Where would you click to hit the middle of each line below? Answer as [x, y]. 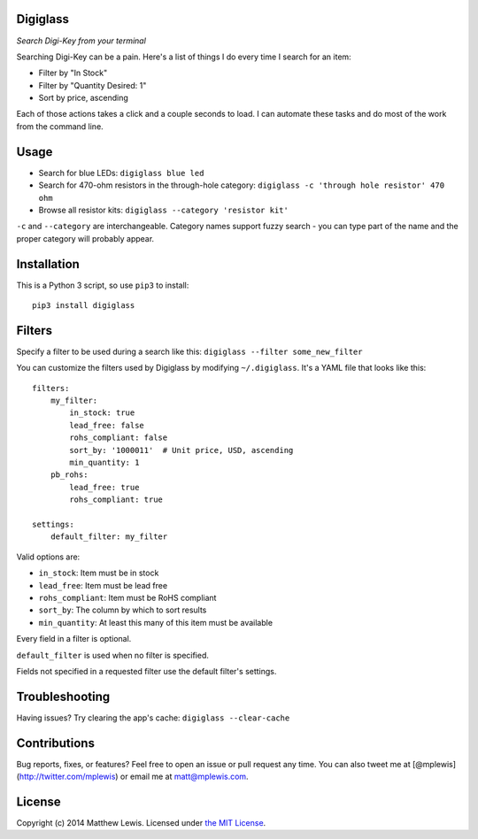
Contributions [55, 743]
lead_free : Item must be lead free [103, 585]
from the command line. [60, 126]
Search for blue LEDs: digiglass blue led [121, 173]
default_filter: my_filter [109, 537]
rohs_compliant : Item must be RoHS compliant [127, 597]
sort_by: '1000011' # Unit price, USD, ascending [181, 450]
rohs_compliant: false [119, 438]
